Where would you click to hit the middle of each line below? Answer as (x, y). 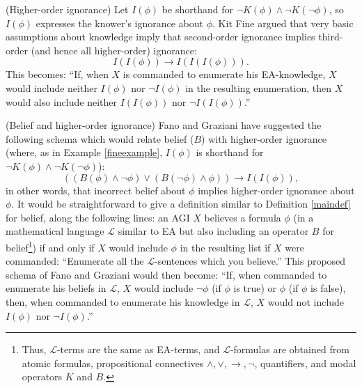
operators (42, 377)
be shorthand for (197, 9)
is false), (328, 288)
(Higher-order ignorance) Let (67, 9)
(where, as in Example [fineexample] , (84, 152)
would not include (306, 301)
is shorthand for (230, 152)
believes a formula (243, 217)
